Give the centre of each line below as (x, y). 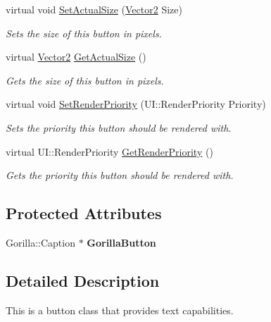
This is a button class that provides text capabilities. (120, 310)
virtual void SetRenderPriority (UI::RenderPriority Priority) (136, 104)
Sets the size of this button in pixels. (84, 33)
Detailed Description (83, 280)
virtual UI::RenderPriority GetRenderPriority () (109, 151)
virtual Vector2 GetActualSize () (76, 57)
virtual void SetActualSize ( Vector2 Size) (94, 9)
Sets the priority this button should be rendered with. (119, 127)
